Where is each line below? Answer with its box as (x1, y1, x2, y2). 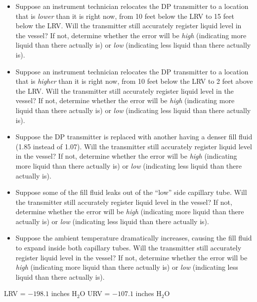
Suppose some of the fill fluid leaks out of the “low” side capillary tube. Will (15, 187, 247, 197)
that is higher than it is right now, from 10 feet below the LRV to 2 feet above (15, 76, 253, 86)
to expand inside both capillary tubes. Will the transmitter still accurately (15, 242, 242, 253)
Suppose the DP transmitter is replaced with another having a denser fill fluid (15, 131, 253, 142)
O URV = (80, 288, 110, 299)
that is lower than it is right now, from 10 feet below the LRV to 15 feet (15, 10, 234, 21)
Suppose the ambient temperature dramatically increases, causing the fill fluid (15, 233, 252, 243)
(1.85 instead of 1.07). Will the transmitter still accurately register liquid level (15, 141, 252, 151)
